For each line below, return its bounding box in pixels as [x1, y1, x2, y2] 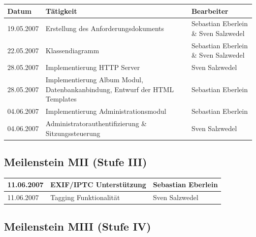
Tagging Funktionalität [50, 192, 120, 203]
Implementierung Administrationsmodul [45, 106, 166, 116]
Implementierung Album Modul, [45, 74, 143, 85]
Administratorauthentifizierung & [45, 118, 147, 128]
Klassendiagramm [45, 45, 99, 55]
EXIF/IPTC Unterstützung [50, 179, 146, 190]
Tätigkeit [45, 5, 77, 16]
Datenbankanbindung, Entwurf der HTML [45, 84, 174, 94]
